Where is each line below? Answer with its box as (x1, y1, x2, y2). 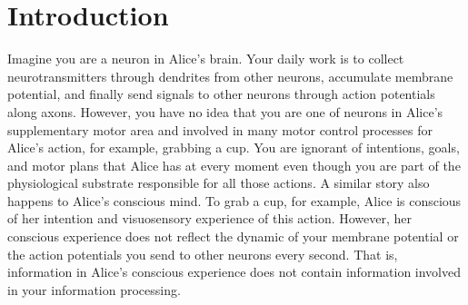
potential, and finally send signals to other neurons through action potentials (7, 84, 435, 103)
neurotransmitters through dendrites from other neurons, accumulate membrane (7, 66, 453, 85)
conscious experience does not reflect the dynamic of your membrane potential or (7, 227, 459, 246)
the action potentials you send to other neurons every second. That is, (7, 244, 398, 263)
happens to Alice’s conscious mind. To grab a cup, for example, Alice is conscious (7, 191, 462, 210)
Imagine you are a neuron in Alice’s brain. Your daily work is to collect (7, 49, 404, 68)
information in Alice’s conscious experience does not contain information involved (7, 262, 461, 281)
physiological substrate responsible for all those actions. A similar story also (7, 173, 430, 192)
